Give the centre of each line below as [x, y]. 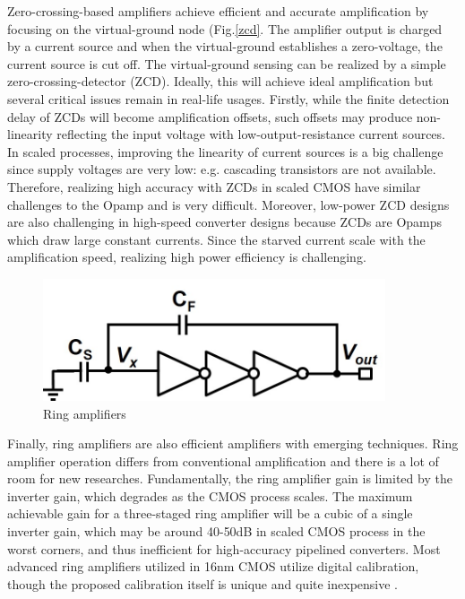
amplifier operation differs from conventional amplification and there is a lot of [223, 460]
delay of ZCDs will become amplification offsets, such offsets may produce [210, 116]
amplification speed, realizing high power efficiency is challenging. [187, 257]
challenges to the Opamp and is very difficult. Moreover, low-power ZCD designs [228, 204]
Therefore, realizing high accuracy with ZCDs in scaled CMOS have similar [214, 186]
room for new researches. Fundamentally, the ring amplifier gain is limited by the [230, 478]
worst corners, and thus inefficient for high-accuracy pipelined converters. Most [224, 548]
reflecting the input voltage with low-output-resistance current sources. [251, 134]
